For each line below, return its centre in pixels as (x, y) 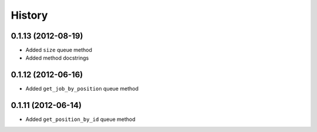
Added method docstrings (57, 58)
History (29, 15)
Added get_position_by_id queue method (80, 119)
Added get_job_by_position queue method (82, 89)
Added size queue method (59, 50)
